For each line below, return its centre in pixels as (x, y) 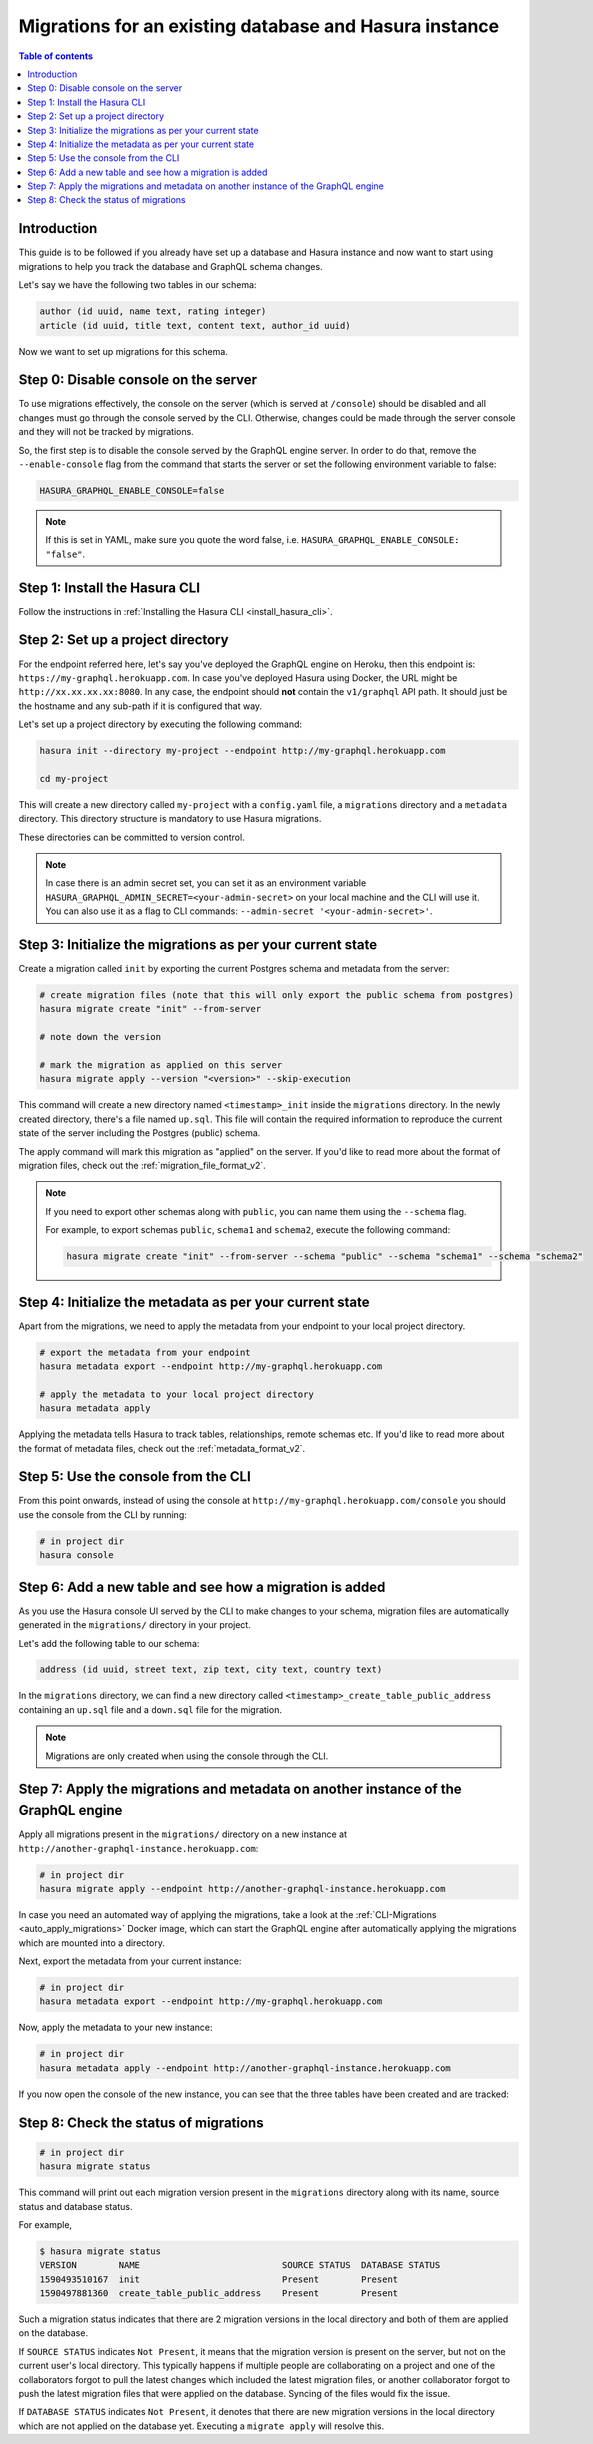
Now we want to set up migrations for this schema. (123, 351)
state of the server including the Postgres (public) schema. (139, 1133)
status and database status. (75, 2206)
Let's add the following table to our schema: (109, 1643)
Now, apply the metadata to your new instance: (115, 2027)
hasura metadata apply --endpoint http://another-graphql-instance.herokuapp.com (245, 2068)
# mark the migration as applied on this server (161, 1065)
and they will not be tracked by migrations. (106, 432)
